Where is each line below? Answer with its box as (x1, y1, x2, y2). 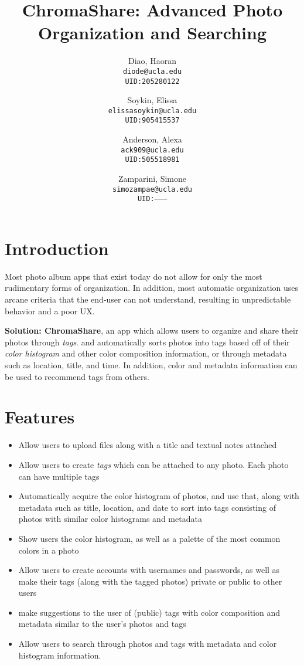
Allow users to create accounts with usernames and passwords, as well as (18, 564, 280, 576)
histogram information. (18, 649, 101, 661)
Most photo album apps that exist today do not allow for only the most (5, 270, 262, 282)
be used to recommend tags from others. (5, 370, 149, 382)
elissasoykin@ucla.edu (108, 106, 197, 115)
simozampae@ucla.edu (112, 185, 193, 194)
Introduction (5, 236, 109, 260)
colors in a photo (18, 544, 79, 556)
